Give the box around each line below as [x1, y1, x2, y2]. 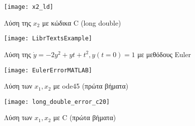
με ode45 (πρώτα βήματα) [53, 81, 129, 91]
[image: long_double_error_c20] [4, 98, 110, 105]
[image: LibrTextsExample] [4, 35, 92, 42]
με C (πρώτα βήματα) [53, 112, 116, 123]
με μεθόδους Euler [137, 49, 191, 59]
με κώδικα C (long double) [42, 17, 121, 28]
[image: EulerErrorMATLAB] [4, 66, 92, 74]
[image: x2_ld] [4, 3, 54, 10]
